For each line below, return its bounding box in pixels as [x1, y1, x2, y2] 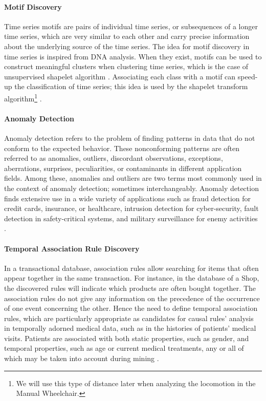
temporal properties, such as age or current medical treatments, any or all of [4, 343, 244, 353]
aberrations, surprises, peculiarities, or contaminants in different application [4, 162, 242, 173]
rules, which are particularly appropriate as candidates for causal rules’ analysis [4, 312, 254, 323]
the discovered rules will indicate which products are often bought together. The [4, 282, 256, 293]
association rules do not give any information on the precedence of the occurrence [4, 292, 260, 303]
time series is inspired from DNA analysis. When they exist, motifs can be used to [4, 51, 262, 61]
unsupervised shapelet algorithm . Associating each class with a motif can [4, 71, 236, 81]
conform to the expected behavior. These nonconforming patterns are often [4, 142, 240, 153]
